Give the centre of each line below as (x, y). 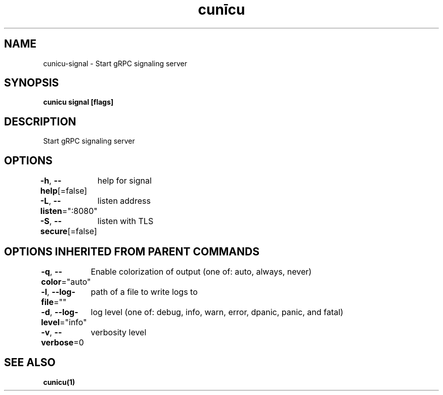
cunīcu (221, 10)
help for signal (124, 181)
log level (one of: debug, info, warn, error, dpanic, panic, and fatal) (217, 312)
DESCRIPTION (40, 121)
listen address (124, 201)
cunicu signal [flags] (78, 102)
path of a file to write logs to (144, 292)
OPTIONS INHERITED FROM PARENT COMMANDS (132, 251)
